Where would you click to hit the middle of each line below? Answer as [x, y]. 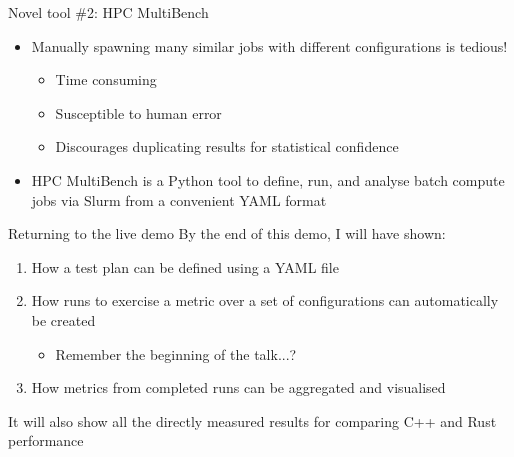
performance [46, 440]
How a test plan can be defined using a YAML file [185, 266]
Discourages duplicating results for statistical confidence [227, 146]
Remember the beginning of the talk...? [176, 353]
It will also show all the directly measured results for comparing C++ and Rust [252, 420]
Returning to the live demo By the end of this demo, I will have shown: [227, 233]
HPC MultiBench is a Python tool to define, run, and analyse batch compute [268, 179]
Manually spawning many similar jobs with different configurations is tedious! [269, 45]
